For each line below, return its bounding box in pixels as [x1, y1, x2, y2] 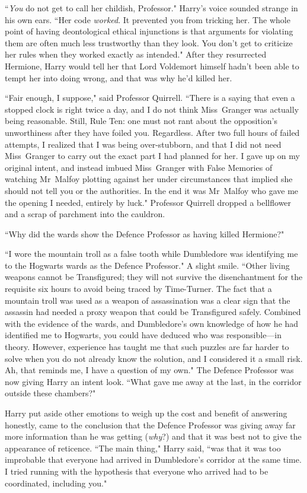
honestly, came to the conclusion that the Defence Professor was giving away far [5, 418, 296, 431]
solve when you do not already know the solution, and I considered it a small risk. [5, 352, 303, 364]
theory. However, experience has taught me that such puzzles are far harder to [5, 341, 289, 353]
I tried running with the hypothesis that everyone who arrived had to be [5, 465, 268, 477]
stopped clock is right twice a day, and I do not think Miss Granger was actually [5, 103, 299, 115]
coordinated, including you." [5, 476, 107, 489]
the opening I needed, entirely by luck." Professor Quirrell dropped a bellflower [5, 196, 292, 208]
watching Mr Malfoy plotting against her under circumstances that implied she [5, 173, 293, 185]
